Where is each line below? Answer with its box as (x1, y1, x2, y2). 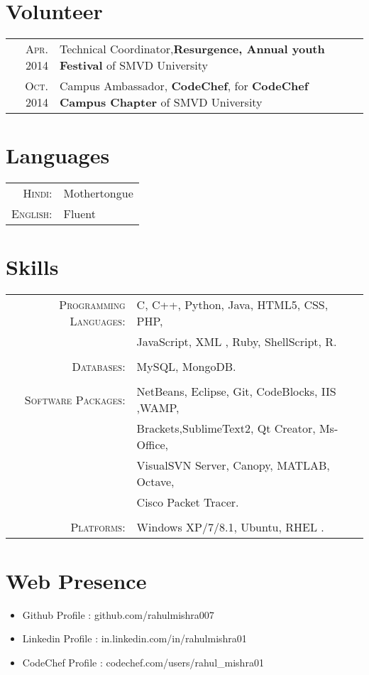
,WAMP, (136, 399, 180, 416)
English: (11, 205, 53, 222)
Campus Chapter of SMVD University (59, 94, 263, 111)
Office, (136, 436, 169, 453)
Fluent (63, 205, 97, 222)
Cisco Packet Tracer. (136, 494, 239, 511)
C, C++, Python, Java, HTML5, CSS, (136, 296, 329, 313)
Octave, (136, 473, 175, 490)
